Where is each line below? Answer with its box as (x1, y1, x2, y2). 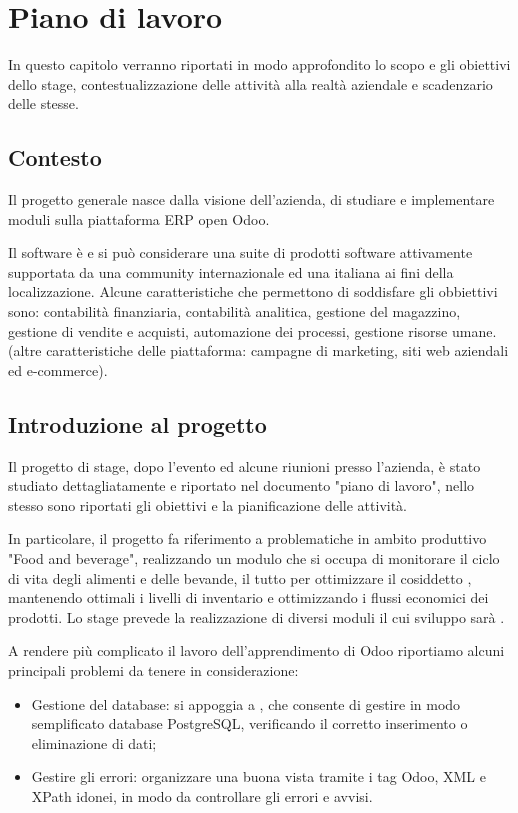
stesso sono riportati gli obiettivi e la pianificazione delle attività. (8, 494, 408, 515)
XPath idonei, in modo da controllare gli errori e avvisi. (31, 785, 373, 806)
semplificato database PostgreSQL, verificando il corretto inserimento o (31, 713, 468, 734)
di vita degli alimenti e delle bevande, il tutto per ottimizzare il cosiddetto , (8, 567, 472, 588)
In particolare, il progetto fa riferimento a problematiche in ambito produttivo (8, 528, 487, 549)
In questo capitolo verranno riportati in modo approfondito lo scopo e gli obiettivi (8, 54, 511, 75)
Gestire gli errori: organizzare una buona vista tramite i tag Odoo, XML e (31, 766, 486, 787)
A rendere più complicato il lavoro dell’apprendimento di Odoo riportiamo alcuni (8, 640, 505, 661)
